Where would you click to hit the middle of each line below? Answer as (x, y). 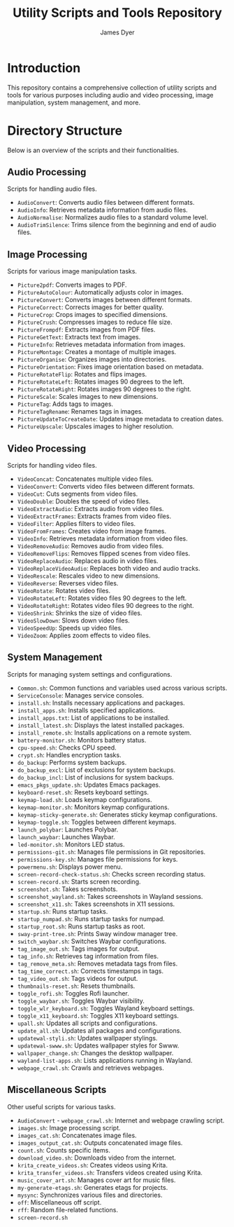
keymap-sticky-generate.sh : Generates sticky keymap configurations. (117, 814)
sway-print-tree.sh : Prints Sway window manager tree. (97, 933)
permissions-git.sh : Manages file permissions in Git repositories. (111, 852)
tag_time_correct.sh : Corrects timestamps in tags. (90, 971)
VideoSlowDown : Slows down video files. (74, 621)
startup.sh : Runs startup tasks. (63, 911)
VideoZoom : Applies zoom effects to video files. (84, 635)
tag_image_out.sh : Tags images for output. (78, 949)
